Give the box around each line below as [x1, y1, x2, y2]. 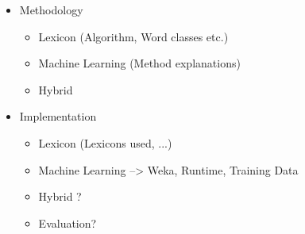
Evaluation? [38, 214, 97, 231]
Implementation [19, 108, 97, 125]
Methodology [19, 2, 83, 17]
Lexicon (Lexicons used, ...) [38, 134, 172, 151]
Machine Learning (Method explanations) [38, 55, 241, 71]
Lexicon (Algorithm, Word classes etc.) [38, 28, 229, 44]
